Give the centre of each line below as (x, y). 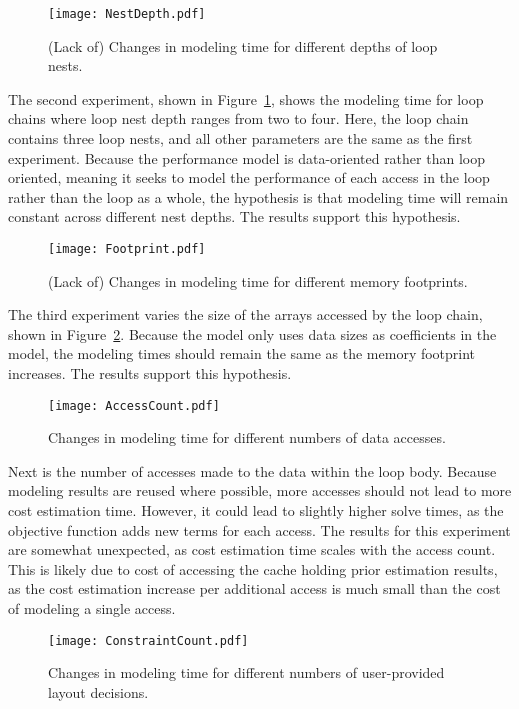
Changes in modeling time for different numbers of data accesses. (247, 437)
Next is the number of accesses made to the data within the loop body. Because (252, 470)
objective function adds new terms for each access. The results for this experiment (259, 529)
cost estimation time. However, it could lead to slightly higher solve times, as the (256, 510)
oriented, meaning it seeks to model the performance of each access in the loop (249, 177)
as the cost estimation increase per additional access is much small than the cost (254, 588)
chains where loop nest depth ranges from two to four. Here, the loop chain (238, 118)
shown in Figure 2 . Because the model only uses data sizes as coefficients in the (252, 333)
